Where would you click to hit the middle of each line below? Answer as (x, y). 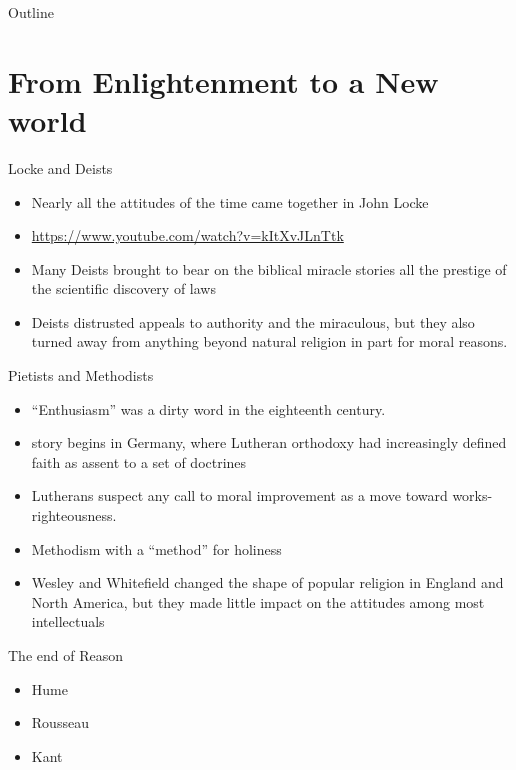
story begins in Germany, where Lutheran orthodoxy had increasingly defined (269, 442)
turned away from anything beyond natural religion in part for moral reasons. (269, 341)
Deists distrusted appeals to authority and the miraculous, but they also (253, 321)
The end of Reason (65, 655)
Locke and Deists (60, 167)
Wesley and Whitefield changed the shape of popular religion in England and (267, 582)
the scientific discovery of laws (123, 288)
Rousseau (60, 722)
